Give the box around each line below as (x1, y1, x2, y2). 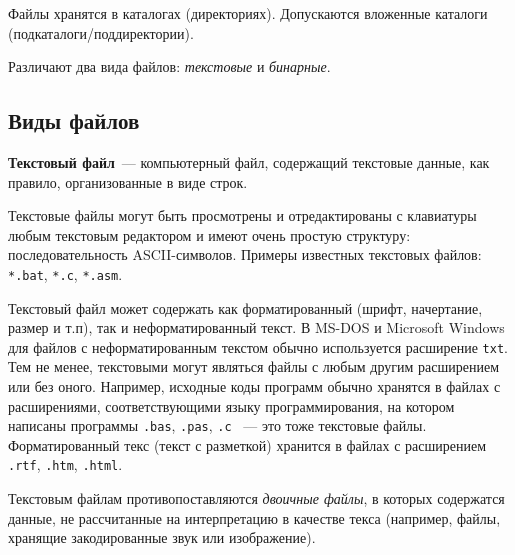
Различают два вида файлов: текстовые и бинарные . (8, 56, 331, 77)
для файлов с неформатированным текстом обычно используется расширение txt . (8, 336, 508, 357)
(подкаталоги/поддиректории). (8, 22, 194, 43)
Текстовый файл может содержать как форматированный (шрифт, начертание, (8, 297, 483, 318)
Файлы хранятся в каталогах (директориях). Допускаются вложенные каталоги (8, 3, 488, 23)
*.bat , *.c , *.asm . (8, 263, 123, 284)
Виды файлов (8, 105, 140, 136)
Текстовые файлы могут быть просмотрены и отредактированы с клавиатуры (8, 205, 477, 226)
